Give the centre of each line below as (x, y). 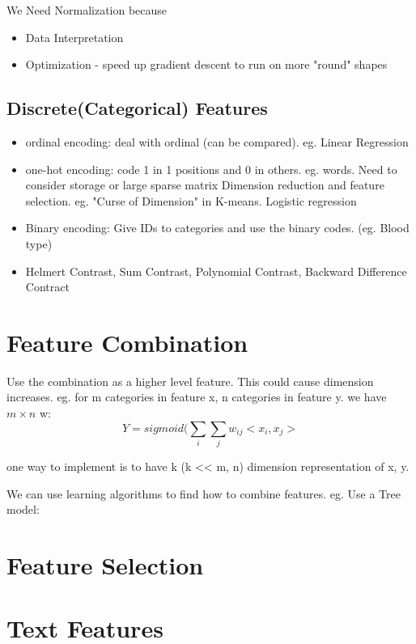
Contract (47, 287)
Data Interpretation (74, 37)
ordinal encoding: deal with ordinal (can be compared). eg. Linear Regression (217, 141)
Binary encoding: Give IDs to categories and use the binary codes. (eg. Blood (217, 228)
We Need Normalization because (87, 10)
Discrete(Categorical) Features (137, 108)
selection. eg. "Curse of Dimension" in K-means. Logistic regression (191, 200)
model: (23, 509)
